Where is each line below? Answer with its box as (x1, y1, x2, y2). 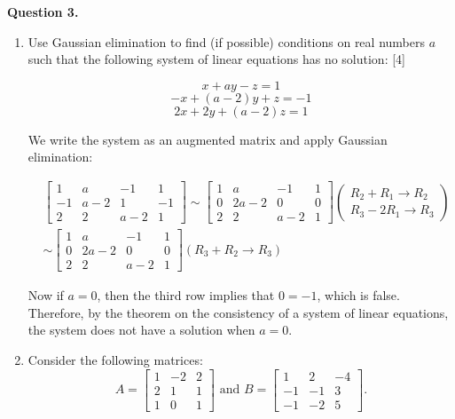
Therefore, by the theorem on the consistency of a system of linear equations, (27, 303, 449, 321)
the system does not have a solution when (27, 320, 255, 339)
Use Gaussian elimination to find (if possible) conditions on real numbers (27, 32, 425, 51)
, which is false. (317, 286, 400, 304)
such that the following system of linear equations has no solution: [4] (27, 50, 405, 68)
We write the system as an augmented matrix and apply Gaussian (27, 130, 388, 148)
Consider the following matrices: (27, 351, 203, 368)
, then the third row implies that (97, 286, 275, 304)
